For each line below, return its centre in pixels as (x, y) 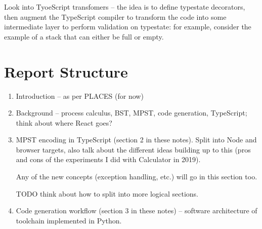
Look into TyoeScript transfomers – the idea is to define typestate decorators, (125, 7)
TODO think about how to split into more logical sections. (107, 193)
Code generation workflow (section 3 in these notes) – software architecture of (137, 211)
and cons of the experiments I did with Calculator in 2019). (108, 159)
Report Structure (66, 71)
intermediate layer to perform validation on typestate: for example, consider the (128, 27)
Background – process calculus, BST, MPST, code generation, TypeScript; (132, 113)
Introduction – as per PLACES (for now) (80, 96)
